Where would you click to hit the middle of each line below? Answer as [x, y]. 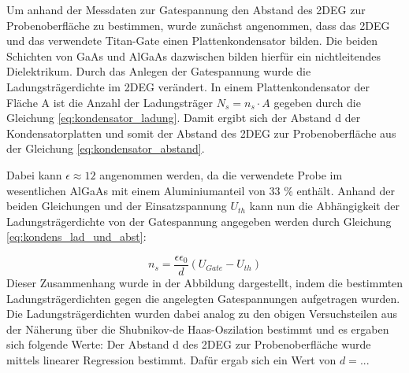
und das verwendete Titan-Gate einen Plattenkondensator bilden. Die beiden [192, 41]
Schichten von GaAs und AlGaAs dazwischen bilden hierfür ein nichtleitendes [194, 55]
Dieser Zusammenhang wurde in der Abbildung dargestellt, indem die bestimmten [205, 282]
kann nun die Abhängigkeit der [324, 206]
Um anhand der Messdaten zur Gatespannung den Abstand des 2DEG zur [186, 9]
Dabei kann [34, 174]
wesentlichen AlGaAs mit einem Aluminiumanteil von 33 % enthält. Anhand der [201, 190]
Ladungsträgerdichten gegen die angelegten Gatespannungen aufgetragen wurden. [203, 298]
